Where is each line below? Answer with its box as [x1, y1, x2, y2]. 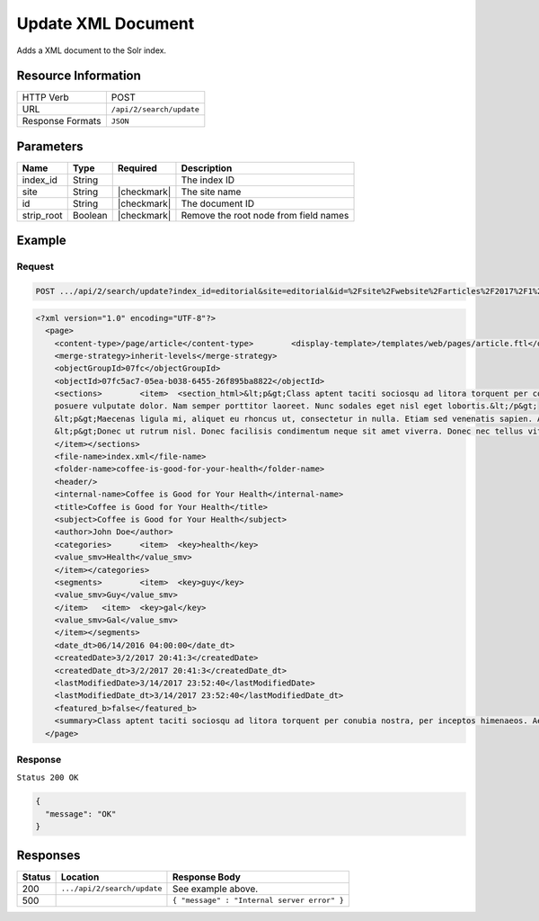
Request [16, 261, 54, 273]
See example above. [172, 882, 259, 895]
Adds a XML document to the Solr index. [16, 45, 166, 56]
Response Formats [22, 115, 102, 128]
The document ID [181, 197, 255, 210]
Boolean [72, 209, 108, 221]
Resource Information [16, 68, 141, 84]
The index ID [181, 174, 235, 186]
